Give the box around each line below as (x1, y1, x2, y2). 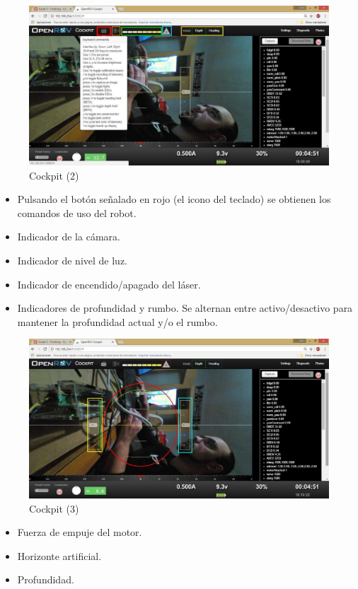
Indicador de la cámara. (17, 229, 120, 244)
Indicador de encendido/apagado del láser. (17, 276, 201, 291)
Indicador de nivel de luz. (17, 253, 128, 268)
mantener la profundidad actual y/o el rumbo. (17, 314, 218, 329)
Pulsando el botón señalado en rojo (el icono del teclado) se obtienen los (17, 192, 331, 206)
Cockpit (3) (29, 501, 79, 515)
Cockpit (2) (29, 168, 79, 182)
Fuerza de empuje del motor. (17, 525, 142, 540)
